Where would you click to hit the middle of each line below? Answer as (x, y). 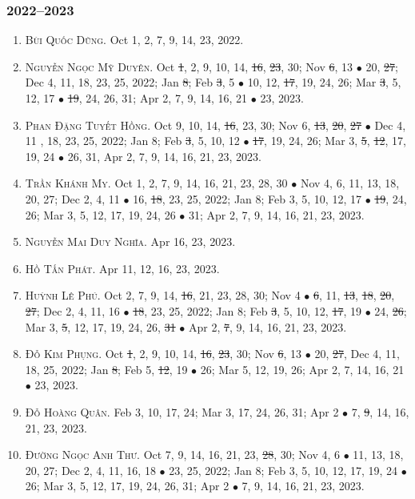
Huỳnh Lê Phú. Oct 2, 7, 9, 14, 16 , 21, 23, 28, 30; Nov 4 (163, 295)
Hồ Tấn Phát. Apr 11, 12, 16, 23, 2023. (122, 268)
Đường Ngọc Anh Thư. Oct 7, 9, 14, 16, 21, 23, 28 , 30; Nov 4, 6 (182, 455)
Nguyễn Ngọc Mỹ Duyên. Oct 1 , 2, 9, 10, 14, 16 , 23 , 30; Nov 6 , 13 (189, 66)
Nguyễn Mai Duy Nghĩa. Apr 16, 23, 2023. (130, 241)
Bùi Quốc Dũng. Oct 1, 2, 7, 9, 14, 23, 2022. (134, 40)
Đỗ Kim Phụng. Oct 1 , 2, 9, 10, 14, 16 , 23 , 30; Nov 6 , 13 (164, 354)
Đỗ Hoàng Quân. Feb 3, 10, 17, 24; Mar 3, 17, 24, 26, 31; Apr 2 (182, 411)
